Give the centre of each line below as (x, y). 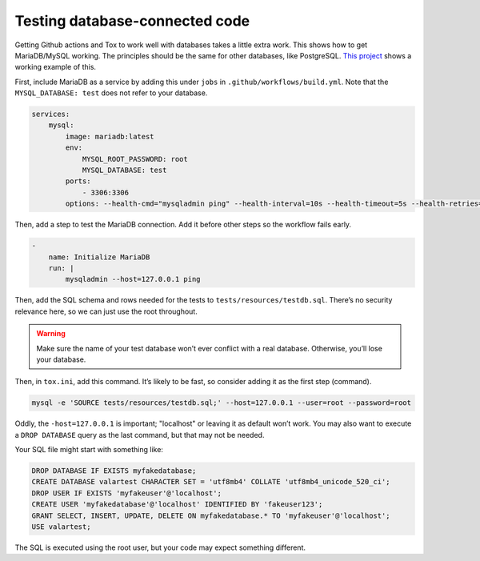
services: (51, 114)
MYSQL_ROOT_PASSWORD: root (135, 159)
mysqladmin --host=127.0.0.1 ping (133, 279)
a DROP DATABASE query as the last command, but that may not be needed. (140, 435)
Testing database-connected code (132, 21)
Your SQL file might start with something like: (89, 450)
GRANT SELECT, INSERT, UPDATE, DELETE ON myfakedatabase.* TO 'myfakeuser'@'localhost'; (211, 515)
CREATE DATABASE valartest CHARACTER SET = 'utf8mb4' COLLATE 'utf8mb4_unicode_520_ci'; (211, 482)
